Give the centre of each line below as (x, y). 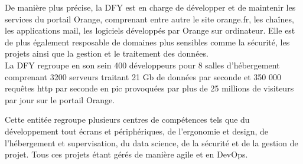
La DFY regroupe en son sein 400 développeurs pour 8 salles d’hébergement (142, 65)
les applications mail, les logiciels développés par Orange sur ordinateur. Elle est (150, 30)
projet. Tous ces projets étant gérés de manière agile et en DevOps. (126, 154)
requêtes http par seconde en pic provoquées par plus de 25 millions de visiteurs (149, 88)
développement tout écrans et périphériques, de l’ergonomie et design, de (137, 131)
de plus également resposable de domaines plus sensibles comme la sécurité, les (147, 42)
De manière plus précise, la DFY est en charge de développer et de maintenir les (150, 7)
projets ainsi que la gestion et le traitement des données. (107, 53)
